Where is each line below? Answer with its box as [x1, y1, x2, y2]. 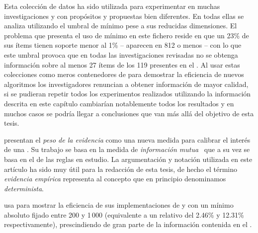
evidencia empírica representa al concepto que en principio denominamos [4, 173, 226, 184]
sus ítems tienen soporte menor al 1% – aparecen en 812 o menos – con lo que [4, 40, 242, 50]
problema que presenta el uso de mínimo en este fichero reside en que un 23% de [4, 30, 249, 40]
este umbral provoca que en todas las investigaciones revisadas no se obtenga [4, 49, 238, 60]
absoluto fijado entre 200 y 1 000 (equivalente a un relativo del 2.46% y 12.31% [4, 209, 244, 220]
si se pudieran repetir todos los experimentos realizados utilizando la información [4, 88, 251, 99]
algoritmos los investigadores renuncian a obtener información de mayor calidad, [4, 78, 249, 89]
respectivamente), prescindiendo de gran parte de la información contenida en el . [4, 219, 252, 230]
